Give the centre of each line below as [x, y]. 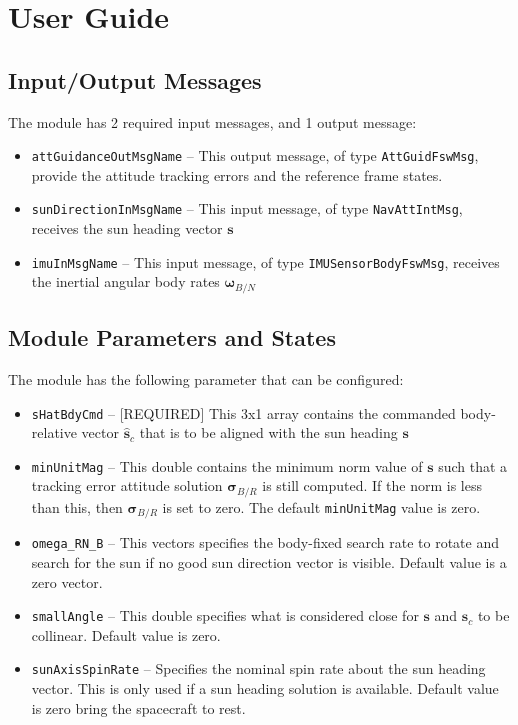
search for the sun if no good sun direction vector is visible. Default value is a [269, 562]
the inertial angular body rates [125, 281]
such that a [473, 465]
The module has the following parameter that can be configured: [206, 378]
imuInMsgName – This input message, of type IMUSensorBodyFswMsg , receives [265, 261]
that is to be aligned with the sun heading [268, 432]
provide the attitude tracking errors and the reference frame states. [237, 174]
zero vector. [67, 581]
